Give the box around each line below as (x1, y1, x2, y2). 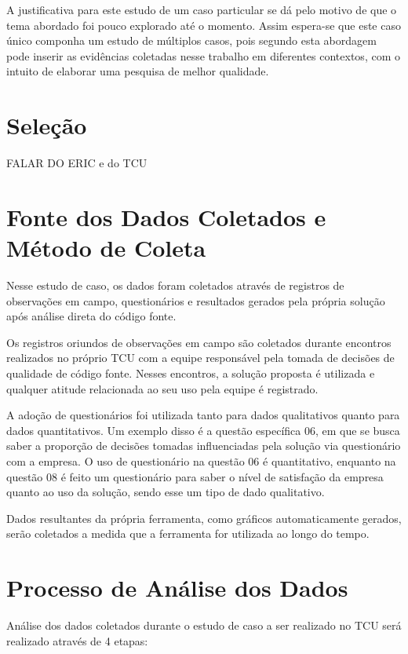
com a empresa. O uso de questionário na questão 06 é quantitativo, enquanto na (6, 452, 396, 469)
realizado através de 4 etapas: (6, 632, 148, 649)
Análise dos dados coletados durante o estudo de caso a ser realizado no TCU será (6, 617, 402, 634)
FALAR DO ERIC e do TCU (6, 155, 148, 171)
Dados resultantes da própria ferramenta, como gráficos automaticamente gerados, (6, 510, 402, 526)
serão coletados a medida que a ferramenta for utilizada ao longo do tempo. (6, 525, 370, 542)
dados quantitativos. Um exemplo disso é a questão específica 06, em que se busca (6, 422, 400, 438)
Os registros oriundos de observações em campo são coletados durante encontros (6, 334, 392, 350)
